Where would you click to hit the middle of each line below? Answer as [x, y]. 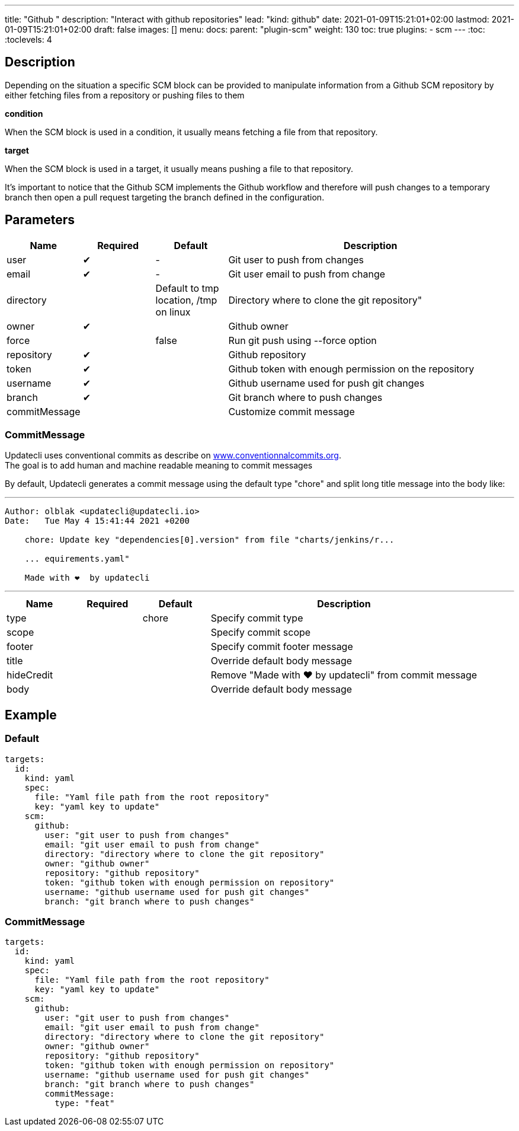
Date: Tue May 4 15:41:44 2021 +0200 [97, 521]
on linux [173, 312]
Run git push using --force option [302, 340]
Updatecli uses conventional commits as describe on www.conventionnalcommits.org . [173, 455]
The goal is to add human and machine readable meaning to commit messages [159, 466]
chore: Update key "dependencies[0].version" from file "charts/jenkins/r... [209, 540]
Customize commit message [291, 411]
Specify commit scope [261, 633]
